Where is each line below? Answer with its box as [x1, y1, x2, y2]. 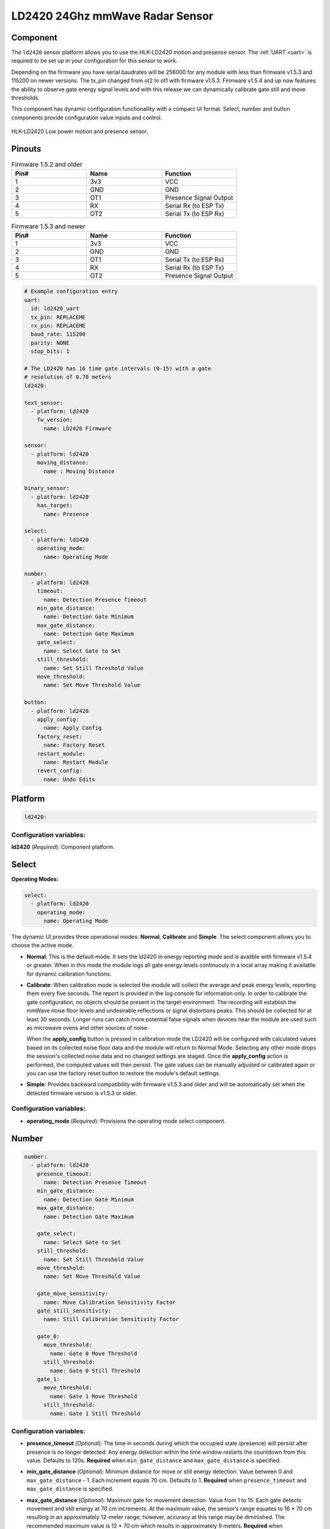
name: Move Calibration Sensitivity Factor [43, 1298, 176, 1306]
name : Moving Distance [43, 468, 115, 475]
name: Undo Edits [43, 776, 96, 783]
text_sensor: [24, 399, 64, 406]
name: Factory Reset [43, 742, 105, 749]
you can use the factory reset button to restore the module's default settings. [26, 1069, 221, 1076]
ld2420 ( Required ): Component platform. [11, 843, 115, 851]
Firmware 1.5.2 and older [11, 160, 82, 169]
